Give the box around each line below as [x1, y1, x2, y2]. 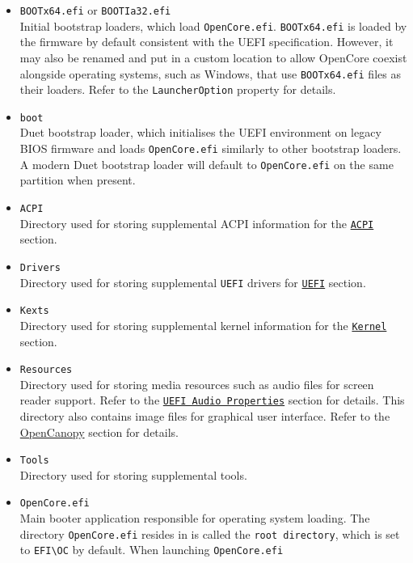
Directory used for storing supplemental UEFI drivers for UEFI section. [19, 273, 366, 290]
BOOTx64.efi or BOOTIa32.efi [19, 2, 171, 18]
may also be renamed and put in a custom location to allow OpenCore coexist [19, 49, 407, 66]
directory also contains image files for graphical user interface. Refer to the [19, 408, 390, 424]
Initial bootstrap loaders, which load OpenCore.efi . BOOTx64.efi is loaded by [19, 17, 407, 34]
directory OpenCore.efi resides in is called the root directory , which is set [19, 525, 400, 542]
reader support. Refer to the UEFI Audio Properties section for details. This [19, 392, 405, 408]
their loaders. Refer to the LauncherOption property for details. [19, 81, 336, 98]
